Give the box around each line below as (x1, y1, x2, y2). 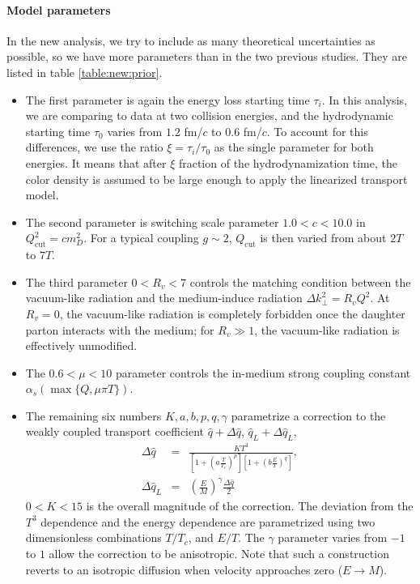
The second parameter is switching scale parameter (25, 213, 279, 230)
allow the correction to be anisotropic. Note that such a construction (49, 545, 389, 561)
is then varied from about (260, 229, 387, 246)
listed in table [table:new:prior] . (6, 63, 163, 80)
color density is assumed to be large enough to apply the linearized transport (25, 170, 408, 187)
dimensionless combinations (25, 529, 162, 546)
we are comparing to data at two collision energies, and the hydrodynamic (25, 107, 393, 124)
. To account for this (266, 122, 368, 139)
